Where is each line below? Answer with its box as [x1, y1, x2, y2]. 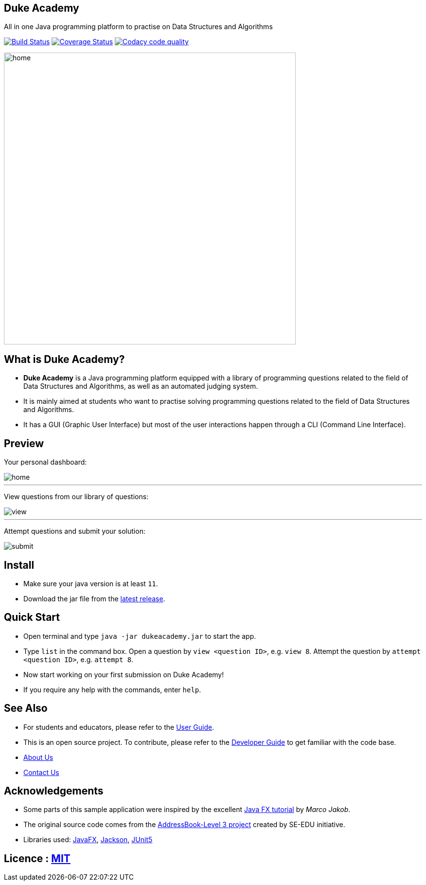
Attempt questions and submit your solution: [4, 527, 145, 536]
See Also [4, 702, 48, 715]
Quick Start [4, 611, 60, 624]
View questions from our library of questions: [4, 492, 149, 501]
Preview [4, 437, 44, 450]
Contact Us [23, 768, 59, 777]
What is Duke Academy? [4, 353, 125, 365]
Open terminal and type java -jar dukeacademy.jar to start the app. [23, 632, 256, 640]
